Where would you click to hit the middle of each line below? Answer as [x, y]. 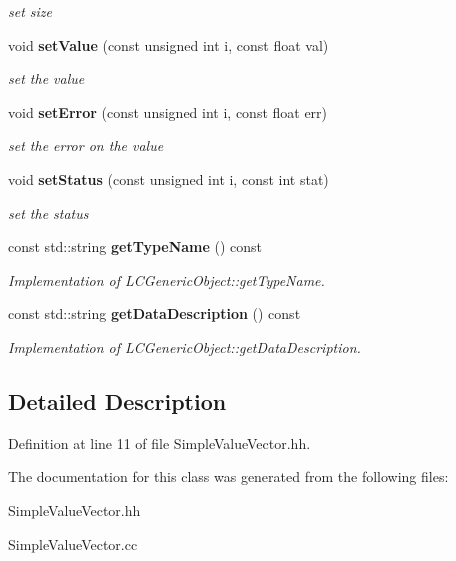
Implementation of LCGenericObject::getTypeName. [166, 279]
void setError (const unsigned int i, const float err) [168, 111]
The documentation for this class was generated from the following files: [228, 476]
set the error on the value [86, 145]
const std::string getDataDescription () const [154, 313]
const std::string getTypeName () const [135, 246]
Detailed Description [117, 400]
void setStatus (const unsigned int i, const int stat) [168, 178]
